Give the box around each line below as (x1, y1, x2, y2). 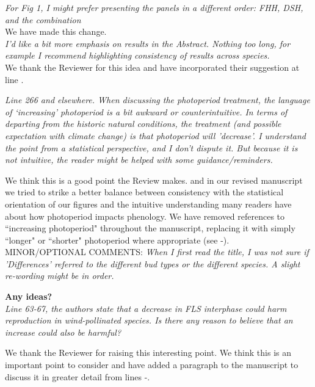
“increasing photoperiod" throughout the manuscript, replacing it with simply (5, 222, 295, 234)
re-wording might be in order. (5, 269, 114, 282)
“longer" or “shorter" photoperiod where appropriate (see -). (5, 233, 230, 246)
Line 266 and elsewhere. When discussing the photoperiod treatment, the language (5, 93, 310, 106)
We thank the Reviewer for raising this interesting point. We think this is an (5, 346, 291, 359)
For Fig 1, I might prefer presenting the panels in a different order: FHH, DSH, (5, 1, 303, 13)
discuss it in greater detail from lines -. (5, 370, 150, 383)
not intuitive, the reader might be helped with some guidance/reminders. (5, 153, 273, 166)
